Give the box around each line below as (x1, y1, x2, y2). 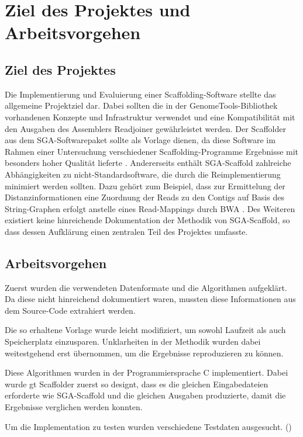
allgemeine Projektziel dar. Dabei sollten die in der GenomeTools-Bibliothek (5, 99, 278, 112)
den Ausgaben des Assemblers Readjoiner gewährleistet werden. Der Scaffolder (5, 122, 286, 134)
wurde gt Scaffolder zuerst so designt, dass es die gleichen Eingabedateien (5, 377, 268, 390)
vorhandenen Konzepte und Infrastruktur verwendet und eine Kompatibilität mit (5, 110, 295, 123)
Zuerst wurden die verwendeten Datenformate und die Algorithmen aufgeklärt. (5, 281, 287, 293)
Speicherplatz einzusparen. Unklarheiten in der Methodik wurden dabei (5, 335, 261, 348)
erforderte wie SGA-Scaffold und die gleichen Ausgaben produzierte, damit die (5, 389, 286, 401)
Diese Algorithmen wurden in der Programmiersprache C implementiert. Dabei (5, 366, 288, 379)
